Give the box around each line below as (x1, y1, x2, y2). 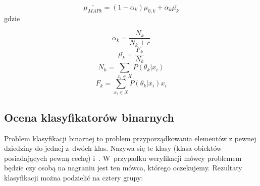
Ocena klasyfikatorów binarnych (4, 109, 175, 125)
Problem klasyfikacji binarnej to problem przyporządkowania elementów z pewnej (4, 133, 256, 143)
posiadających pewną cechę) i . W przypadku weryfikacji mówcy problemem (4, 152, 242, 163)
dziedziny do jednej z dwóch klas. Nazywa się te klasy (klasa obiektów (4, 143, 222, 153)
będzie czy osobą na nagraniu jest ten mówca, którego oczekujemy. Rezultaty (4, 162, 242, 173)
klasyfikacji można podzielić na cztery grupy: (4, 172, 143, 182)
